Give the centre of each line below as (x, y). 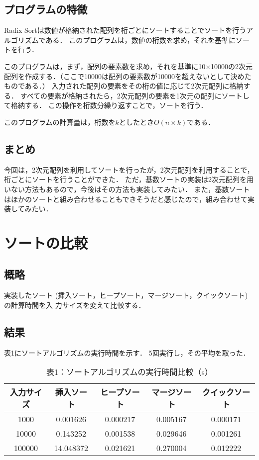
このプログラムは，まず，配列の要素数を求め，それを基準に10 (105, 66)
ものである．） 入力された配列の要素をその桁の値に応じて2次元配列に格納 (124, 86)
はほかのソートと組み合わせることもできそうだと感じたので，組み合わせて (126, 199)
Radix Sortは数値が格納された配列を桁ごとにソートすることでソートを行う (125, 30)
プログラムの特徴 (46, 9)
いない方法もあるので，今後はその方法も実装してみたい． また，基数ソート (127, 189)
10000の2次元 (232, 66)
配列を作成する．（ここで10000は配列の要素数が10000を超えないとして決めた (128, 76)
